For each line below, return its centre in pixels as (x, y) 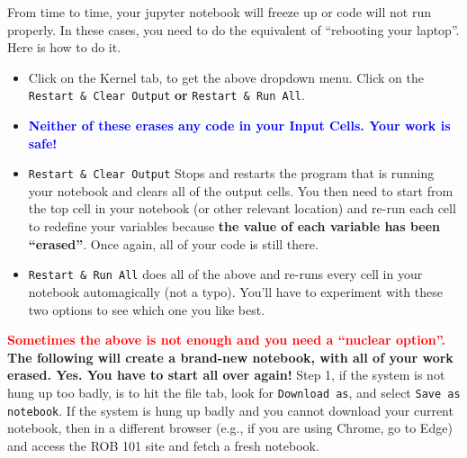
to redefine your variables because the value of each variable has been (234, 226)
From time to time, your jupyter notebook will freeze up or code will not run (220, 12)
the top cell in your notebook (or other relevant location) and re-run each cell (242, 208)
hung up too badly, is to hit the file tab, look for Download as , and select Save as (234, 392)
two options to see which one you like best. (147, 309)
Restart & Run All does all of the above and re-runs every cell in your (225, 274)
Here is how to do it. (64, 47)
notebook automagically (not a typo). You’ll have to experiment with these (235, 291)
